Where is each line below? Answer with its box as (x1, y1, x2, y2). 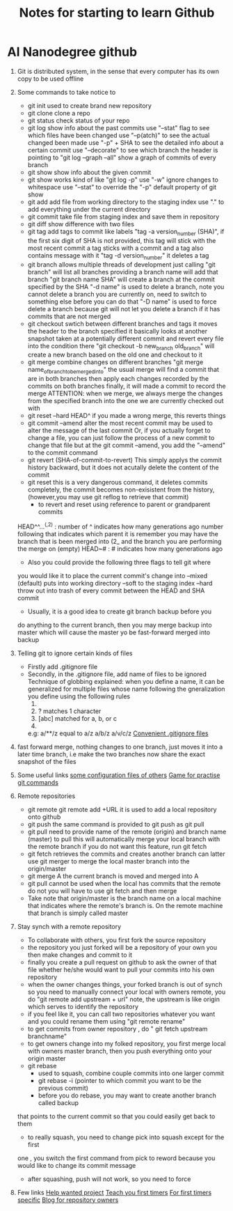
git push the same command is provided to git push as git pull (27, 820, 204, 828)
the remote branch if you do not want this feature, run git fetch (27, 842, 207, 850)
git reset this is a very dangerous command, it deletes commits (27, 478, 208, 487)
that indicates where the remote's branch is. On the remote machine (27, 901, 223, 909)
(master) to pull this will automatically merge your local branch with (27, 834, 220, 843)
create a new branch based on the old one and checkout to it (27, 350, 203, 359)
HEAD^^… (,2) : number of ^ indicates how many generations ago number (17, 521, 224, 531)
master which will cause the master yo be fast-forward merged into (17, 628, 211, 636)
